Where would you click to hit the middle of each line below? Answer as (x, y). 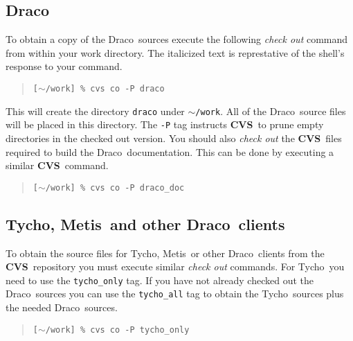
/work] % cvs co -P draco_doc (115, 187)
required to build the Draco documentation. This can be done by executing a (170, 151)
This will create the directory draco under (95, 111)
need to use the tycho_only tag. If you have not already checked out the (160, 280)
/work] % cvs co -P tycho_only (117, 330)
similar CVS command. (57, 165)
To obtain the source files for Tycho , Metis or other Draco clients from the (165, 253)
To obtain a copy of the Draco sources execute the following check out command (177, 39)
